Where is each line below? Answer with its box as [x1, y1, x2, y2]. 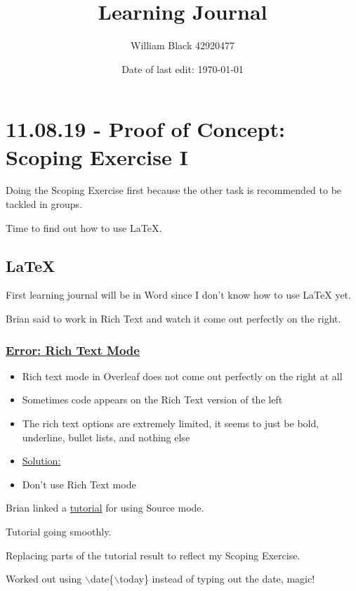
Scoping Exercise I [6, 142, 188, 171]
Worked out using [6, 571, 82, 586]
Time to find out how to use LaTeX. [6, 220, 162, 235]
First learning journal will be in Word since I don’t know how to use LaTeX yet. [6, 287, 351, 302]
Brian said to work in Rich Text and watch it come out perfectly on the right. [6, 311, 341, 326]
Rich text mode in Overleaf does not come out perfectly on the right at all [22, 368, 343, 383]
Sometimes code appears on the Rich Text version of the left [22, 392, 283, 407]
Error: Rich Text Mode [6, 341, 140, 358]
